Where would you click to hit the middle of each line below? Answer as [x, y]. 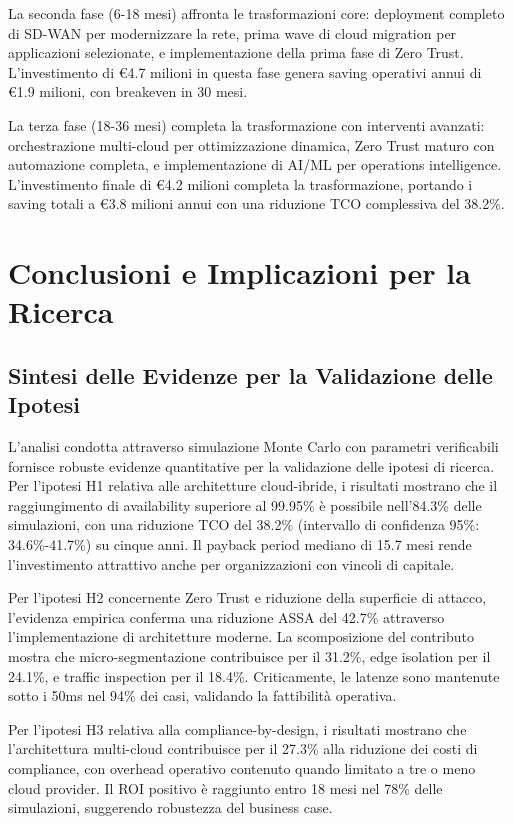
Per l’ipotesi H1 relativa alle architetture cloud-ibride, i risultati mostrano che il [253, 485]
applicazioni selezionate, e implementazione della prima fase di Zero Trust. [236, 52]
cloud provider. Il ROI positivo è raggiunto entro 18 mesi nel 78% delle [225, 787]
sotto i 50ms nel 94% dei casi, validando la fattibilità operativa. [202, 695]
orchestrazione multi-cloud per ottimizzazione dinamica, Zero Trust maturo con [251, 144]
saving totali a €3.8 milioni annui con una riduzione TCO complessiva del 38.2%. [256, 203]
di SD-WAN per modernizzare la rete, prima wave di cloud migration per [232, 32]
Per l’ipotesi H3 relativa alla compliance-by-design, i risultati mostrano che [237, 728]
